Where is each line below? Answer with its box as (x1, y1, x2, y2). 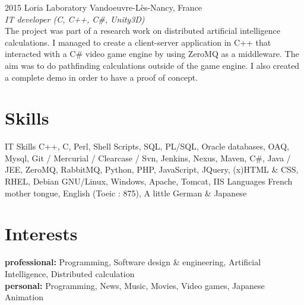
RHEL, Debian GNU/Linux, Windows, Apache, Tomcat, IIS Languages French (5, 175, 293, 188)
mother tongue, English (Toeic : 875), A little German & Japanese (5, 186, 247, 199)
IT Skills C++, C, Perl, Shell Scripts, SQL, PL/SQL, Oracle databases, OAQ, (5, 140, 290, 152)
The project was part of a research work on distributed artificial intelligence (5, 24, 281, 37)
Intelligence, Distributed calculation (5, 267, 135, 279)
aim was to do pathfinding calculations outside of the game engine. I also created (5, 59, 300, 71)
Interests (5, 221, 78, 246)
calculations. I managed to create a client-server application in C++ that (5, 36, 271, 48)
